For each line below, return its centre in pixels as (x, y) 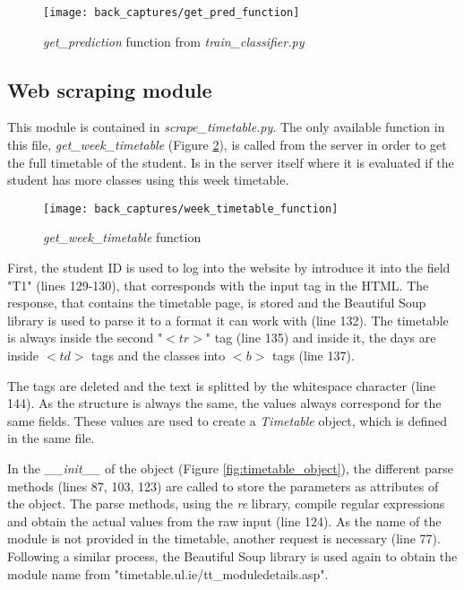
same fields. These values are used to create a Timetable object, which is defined (228, 420)
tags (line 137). (313, 356)
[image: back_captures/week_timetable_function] (191, 208)
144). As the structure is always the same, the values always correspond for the (224, 403)
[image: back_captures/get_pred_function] (172, 13)
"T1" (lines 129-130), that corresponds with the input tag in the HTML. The (218, 285)
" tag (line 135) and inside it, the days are (321, 338)
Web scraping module (110, 89)
